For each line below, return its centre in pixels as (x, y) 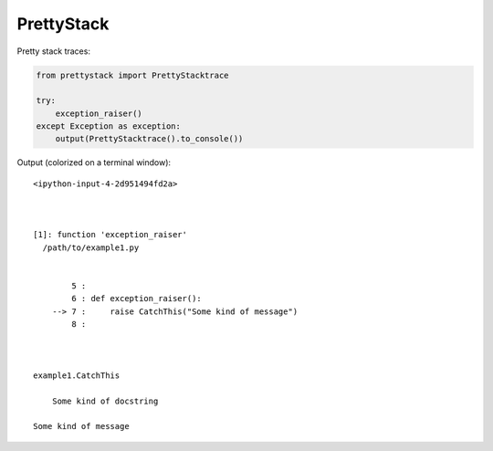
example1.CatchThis (77, 375)
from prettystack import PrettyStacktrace (132, 75)
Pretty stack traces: (54, 51)
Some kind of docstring (105, 401)
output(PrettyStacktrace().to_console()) (149, 139)
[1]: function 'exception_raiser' (110, 235)
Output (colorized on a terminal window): (94, 163)
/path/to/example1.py (91, 247)
